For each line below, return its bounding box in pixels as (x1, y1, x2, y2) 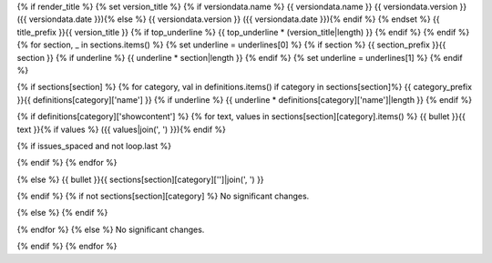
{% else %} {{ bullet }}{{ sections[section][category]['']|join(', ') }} (16, 174, 264, 185)
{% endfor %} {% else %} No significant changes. (16, 224, 205, 235)
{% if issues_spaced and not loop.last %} (16, 140, 172, 151)
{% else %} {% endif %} (16, 207, 108, 218)
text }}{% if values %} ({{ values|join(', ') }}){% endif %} (16, 124, 227, 135)
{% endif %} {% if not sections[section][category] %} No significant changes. (16, 191, 310, 202)
